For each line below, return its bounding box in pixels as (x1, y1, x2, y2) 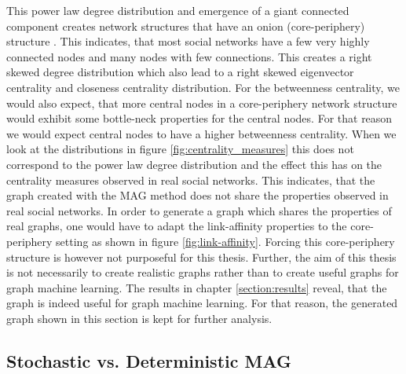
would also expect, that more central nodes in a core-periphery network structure (6, 94, 397, 111)
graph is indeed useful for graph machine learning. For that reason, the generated (6, 295, 398, 311)
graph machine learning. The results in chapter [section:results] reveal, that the (6, 279, 387, 295)
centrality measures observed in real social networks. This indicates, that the (6, 171, 375, 188)
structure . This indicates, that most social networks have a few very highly (6, 33, 370, 49)
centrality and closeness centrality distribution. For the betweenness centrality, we (6, 79, 400, 95)
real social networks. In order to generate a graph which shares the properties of (6, 202, 392, 218)
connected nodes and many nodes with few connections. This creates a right (6, 48, 372, 64)
